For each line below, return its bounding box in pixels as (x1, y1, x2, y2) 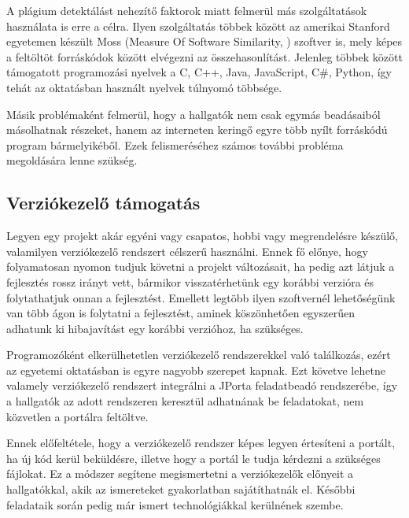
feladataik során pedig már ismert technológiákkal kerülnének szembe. (6, 496, 344, 512)
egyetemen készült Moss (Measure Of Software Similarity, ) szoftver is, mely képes (6, 33, 403, 50)
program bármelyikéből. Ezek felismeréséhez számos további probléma (6, 136, 344, 153)
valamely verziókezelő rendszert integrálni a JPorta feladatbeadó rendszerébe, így (6, 377, 398, 394)
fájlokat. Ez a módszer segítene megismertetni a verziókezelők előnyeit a (6, 465, 354, 482)
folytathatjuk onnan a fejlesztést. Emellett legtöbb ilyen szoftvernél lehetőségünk (6, 289, 396, 305)
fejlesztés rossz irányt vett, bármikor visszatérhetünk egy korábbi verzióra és (6, 273, 374, 290)
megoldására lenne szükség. (6, 152, 138, 168)
